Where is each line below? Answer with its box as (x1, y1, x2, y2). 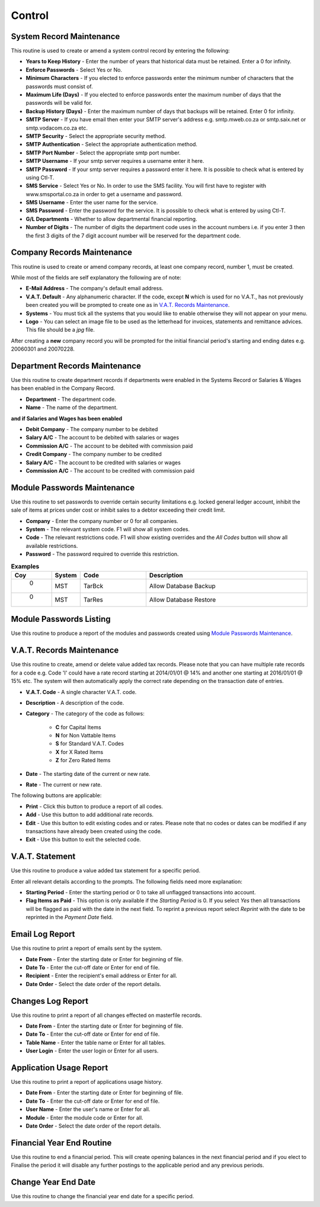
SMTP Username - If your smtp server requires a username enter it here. (25, 158, 204, 165)
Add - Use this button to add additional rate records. (25, 811, 154, 818)
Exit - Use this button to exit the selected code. (25, 836, 142, 843)
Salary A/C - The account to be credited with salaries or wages (25, 459, 181, 466)
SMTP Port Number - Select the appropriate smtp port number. (25, 149, 181, 156)
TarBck (83, 582, 104, 590)
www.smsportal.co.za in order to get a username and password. (25, 190, 183, 198)
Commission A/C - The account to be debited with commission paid (25, 442, 193, 450)
